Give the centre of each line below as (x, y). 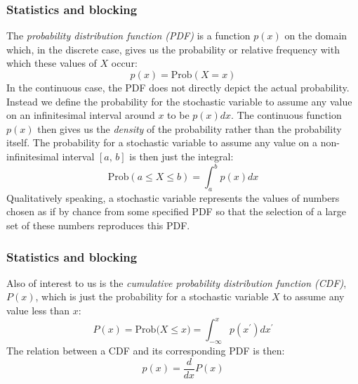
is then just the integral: (181, 156)
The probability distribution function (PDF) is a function (128, 36)
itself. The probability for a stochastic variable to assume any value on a (162, 142)
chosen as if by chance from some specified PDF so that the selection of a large (177, 211)
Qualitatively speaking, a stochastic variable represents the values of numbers (173, 197)
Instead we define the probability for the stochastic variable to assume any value (179, 101)
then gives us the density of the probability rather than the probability (190, 128)
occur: (124, 63)
